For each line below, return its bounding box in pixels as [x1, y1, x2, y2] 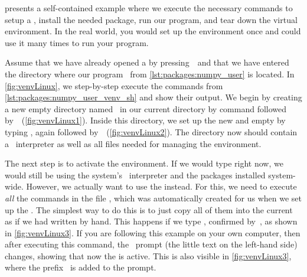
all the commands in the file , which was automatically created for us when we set [5, 191, 302, 204]
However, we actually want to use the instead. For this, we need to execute [26, 180, 297, 193]
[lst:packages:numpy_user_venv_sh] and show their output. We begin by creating [5, 91, 302, 103]
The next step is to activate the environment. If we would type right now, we [5, 157, 283, 170]
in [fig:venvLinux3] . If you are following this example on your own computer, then [5, 226, 301, 239]
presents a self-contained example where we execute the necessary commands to [5, 2, 293, 14]
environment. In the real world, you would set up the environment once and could [5, 25, 301, 37]
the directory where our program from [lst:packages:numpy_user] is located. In [5, 67, 295, 80]
